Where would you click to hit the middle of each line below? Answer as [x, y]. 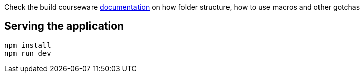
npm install [28, 45]
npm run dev [28, 53]
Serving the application [64, 26]
